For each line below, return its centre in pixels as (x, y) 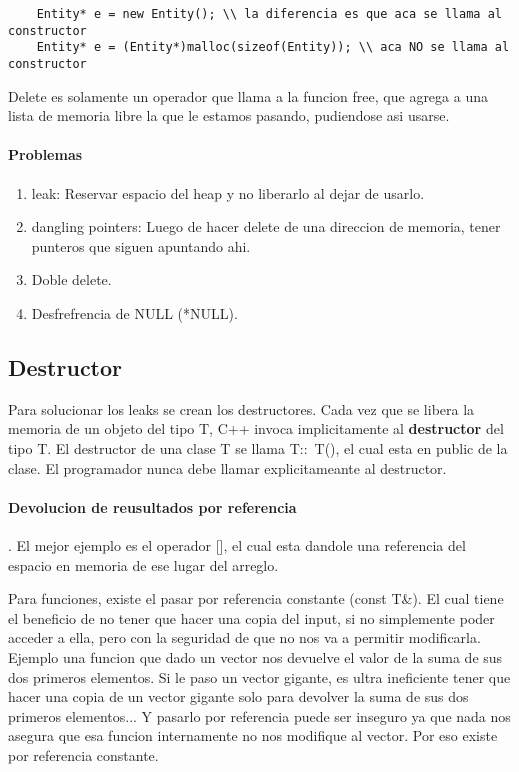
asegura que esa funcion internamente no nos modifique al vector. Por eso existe (253, 735)
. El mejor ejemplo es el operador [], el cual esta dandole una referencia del (237, 544)
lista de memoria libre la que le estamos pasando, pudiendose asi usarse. (229, 115)
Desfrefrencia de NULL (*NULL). (134, 312)
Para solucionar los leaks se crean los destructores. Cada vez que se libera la (241, 408)
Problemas (45, 154)
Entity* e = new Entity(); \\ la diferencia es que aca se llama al (269, 14)
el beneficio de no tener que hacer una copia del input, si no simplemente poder (251, 617)
